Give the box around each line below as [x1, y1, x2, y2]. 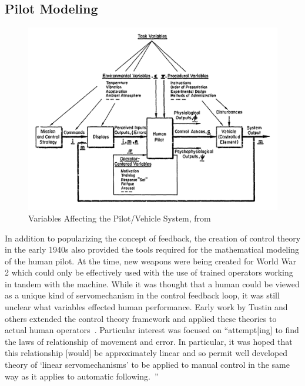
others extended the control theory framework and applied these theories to [5, 312, 277, 324]
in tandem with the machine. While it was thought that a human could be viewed [5, 277, 300, 290]
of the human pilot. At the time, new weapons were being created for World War [5, 254, 297, 267]
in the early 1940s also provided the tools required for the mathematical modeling [5, 243, 299, 256]
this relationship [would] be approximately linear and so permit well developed [5, 347, 288, 359]
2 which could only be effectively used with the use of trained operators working [5, 266, 293, 278]
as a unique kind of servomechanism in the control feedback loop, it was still [5, 289, 280, 301]
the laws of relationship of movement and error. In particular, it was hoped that [5, 335, 293, 347]
